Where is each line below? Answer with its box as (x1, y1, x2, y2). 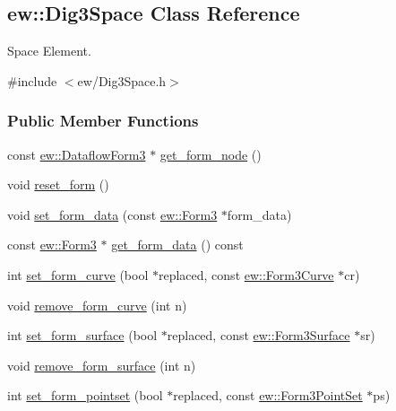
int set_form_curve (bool (7, 265, 149, 284)
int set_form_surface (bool (7, 326, 158, 345)
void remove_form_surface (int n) (7, 355, 196, 374)
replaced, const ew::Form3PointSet (173, 386, 363, 405)
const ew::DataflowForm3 (7, 144, 146, 163)
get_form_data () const (111, 235, 244, 254)
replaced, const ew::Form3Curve (158, 265, 334, 284)
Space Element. (7, 41, 91, 60)
